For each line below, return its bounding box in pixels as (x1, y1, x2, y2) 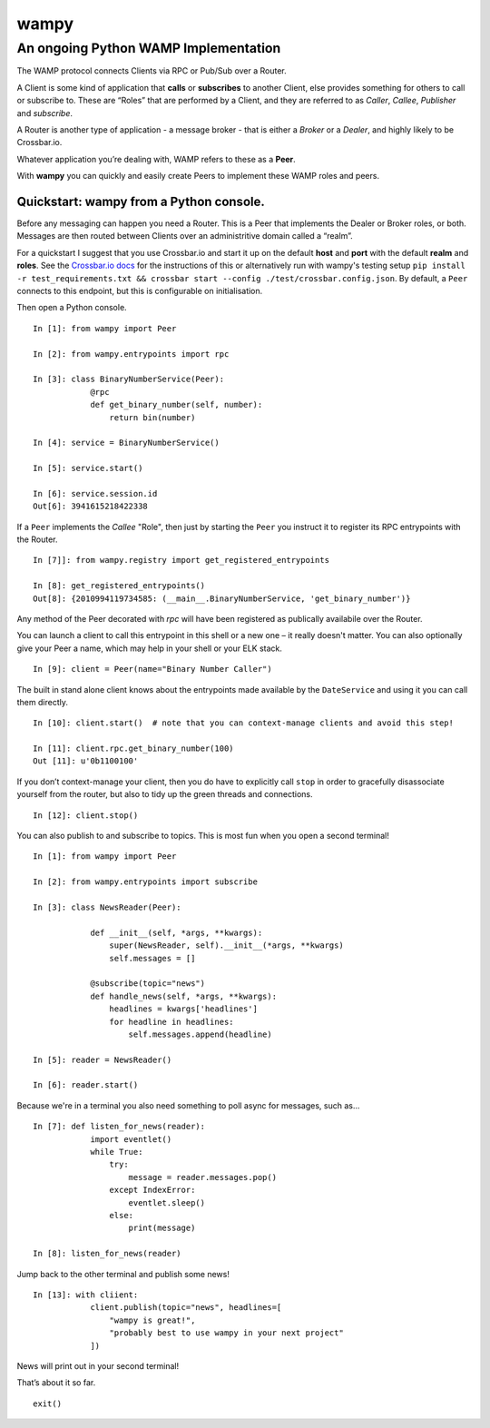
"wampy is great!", (109, 1315, 196, 1325)
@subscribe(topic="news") (90, 979, 206, 989)
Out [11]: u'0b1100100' (33, 756, 139, 766)
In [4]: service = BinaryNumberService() (33, 438, 220, 448)
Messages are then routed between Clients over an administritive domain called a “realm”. (16, 231, 353, 241)
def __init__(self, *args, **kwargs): (90, 927, 263, 938)
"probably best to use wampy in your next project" (109, 1328, 344, 1338)
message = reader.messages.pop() (128, 1172, 277, 1182)
